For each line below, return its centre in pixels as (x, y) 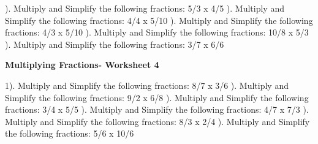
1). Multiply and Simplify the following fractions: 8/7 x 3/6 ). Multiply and (147, 85)
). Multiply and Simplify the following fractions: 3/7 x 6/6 (115, 44)
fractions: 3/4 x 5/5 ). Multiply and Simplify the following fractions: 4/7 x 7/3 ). (157, 109)
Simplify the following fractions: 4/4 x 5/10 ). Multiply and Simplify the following (159, 20)
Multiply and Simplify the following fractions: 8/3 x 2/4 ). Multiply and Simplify (157, 121)
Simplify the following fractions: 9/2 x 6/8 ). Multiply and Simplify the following (157, 97)
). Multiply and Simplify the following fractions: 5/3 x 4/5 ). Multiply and (145, 8)
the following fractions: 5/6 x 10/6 (70, 133)
